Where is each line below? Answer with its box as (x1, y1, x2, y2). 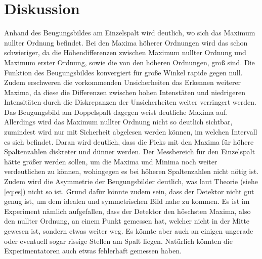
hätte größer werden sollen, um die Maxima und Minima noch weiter (4, 156, 217, 166)
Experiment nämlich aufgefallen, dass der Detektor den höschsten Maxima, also (4, 205, 251, 216)
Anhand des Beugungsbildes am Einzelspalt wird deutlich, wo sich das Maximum (4, 27, 255, 38)
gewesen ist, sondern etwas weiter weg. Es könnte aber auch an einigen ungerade (4, 226, 253, 236)
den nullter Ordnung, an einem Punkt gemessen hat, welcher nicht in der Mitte (4, 215, 250, 226)
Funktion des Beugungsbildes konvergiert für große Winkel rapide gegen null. (4, 67, 243, 77)
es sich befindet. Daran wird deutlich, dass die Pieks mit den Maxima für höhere (4, 136, 254, 147)
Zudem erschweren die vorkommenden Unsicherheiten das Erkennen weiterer (4, 77, 241, 88)
